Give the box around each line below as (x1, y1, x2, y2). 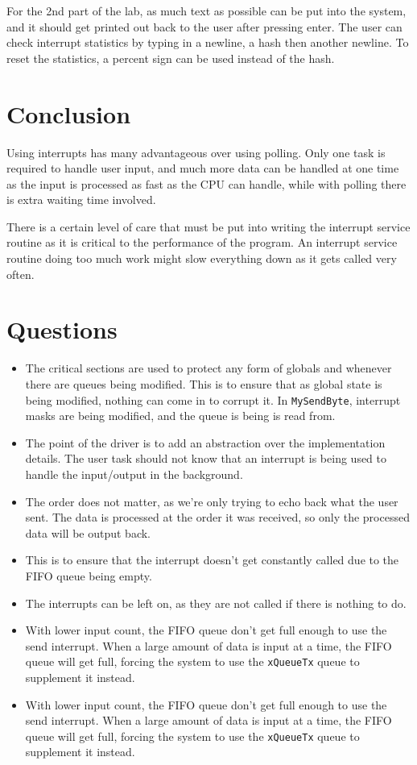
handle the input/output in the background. (25, 466, 243, 482)
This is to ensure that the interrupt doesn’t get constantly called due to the (25, 551, 399, 568)
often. (6, 265, 35, 282)
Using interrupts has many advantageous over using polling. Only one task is (6, 143, 386, 160)
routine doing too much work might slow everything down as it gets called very (6, 250, 397, 267)
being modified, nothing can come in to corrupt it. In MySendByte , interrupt (25, 391, 401, 408)
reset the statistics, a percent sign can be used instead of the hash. (6, 49, 335, 66)
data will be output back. (25, 524, 151, 541)
